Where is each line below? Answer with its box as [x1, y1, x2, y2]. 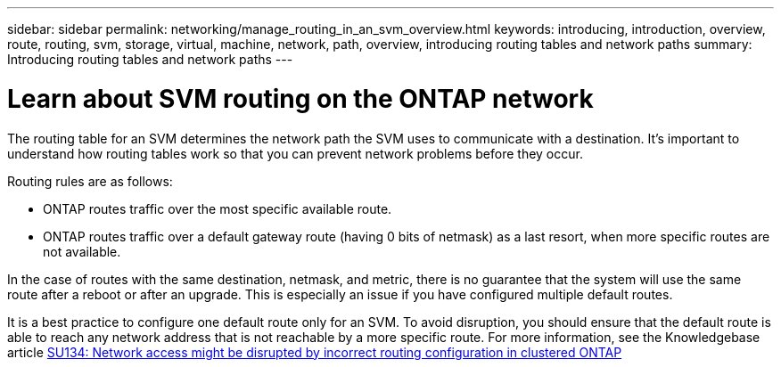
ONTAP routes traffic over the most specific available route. [43, 200, 392, 216]
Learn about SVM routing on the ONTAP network [7, 83, 594, 114]
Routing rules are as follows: [7, 173, 173, 189]
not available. [43, 243, 121, 259]
